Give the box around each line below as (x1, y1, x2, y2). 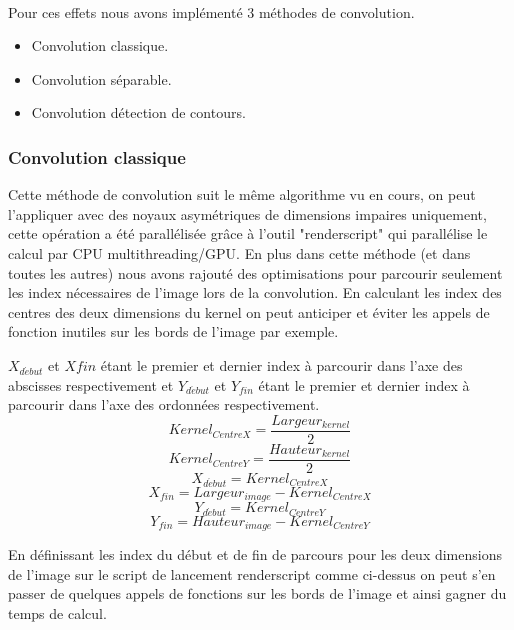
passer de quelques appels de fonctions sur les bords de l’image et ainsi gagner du (8, 583, 507, 604)
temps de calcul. (8, 603, 107, 624)
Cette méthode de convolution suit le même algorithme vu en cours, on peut (8, 184, 476, 205)
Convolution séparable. (31, 68, 172, 89)
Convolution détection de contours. (31, 102, 246, 123)
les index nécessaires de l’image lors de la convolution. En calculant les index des (8, 282, 502, 303)
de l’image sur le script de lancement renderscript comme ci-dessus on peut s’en (8, 563, 496, 584)
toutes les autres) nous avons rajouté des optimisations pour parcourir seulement (8, 262, 503, 283)
